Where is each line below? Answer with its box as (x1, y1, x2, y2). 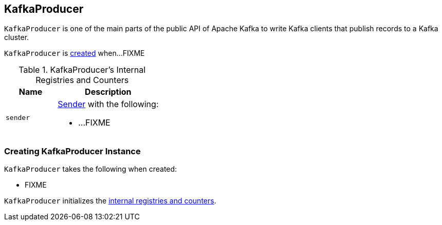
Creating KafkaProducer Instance (4, 146, 141, 156)
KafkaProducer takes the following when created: (4, 165, 177, 174)
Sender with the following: (58, 99, 159, 110)
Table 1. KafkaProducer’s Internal (19, 65, 146, 75)
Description (85, 87, 132, 97)
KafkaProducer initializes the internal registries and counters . (4, 196, 216, 206)
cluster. (4, 33, 29, 42)
